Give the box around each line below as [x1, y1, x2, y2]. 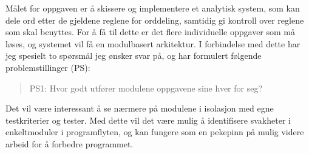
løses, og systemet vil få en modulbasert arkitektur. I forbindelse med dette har [5, 37, 301, 50]
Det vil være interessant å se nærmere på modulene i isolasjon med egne [5, 102, 274, 115]
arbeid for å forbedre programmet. [5, 137, 134, 150]
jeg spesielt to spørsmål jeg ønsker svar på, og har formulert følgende [5, 49, 262, 62]
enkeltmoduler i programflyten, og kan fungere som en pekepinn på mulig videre [5, 126, 304, 138]
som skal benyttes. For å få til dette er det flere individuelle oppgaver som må [5, 25, 296, 38]
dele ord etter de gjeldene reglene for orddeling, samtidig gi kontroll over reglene [5, 13, 304, 26]
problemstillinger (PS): [5, 61, 90, 73]
